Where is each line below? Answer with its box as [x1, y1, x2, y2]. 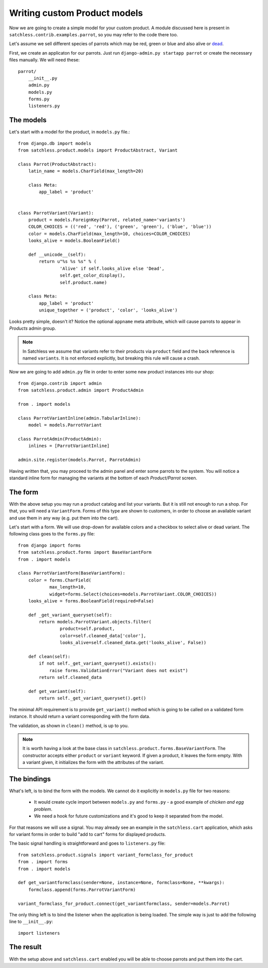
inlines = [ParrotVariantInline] [28, 443, 110, 449]
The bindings [9, 775, 51, 783]
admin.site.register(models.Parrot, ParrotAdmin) [18, 457, 141, 463]
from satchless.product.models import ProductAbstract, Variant [18, 148, 178, 153]
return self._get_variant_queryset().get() [39, 695, 146, 701]
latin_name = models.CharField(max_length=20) [28, 168, 144, 174]
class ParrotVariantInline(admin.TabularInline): [18, 415, 141, 421]
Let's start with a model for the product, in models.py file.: [9, 129, 130, 135]
